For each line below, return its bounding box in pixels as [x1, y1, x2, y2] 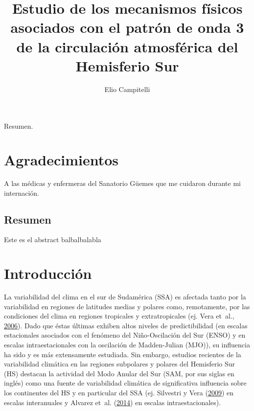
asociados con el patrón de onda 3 [10, 17, 244, 37]
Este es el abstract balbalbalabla [4, 234, 101, 245]
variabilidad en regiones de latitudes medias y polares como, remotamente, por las [4, 301, 250, 311]
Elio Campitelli [104, 84, 150, 94]
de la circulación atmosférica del [16, 36, 238, 56]
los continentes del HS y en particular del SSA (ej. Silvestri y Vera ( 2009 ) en [4, 388, 233, 398]
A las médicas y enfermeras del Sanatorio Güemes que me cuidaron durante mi [4, 178, 241, 188]
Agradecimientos [4, 150, 119, 170]
